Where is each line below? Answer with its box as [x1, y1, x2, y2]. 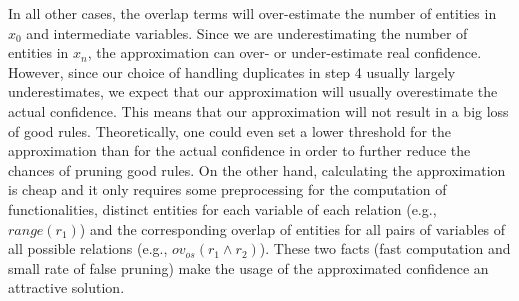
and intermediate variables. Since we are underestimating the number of [26, 22, 468, 43]
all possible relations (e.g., [8, 238, 168, 259]
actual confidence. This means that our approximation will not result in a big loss [8, 100, 509, 121]
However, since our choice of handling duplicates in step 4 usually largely [8, 61, 456, 82]
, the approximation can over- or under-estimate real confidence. [87, 42, 482, 63]
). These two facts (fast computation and [259, 238, 511, 259]
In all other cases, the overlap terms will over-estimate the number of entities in [8, 3, 497, 23]
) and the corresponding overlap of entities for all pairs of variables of [79, 218, 506, 239]
